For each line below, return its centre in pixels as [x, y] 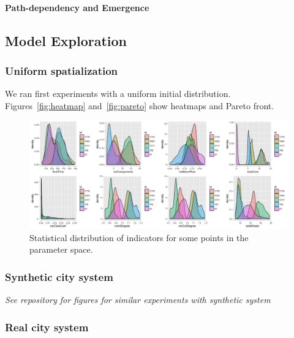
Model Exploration [66, 40]
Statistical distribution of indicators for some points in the [139, 237]
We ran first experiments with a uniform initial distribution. [118, 94]
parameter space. [61, 249]
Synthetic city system [59, 276]
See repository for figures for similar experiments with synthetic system [138, 300]
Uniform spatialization [62, 70]
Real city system [47, 327]
